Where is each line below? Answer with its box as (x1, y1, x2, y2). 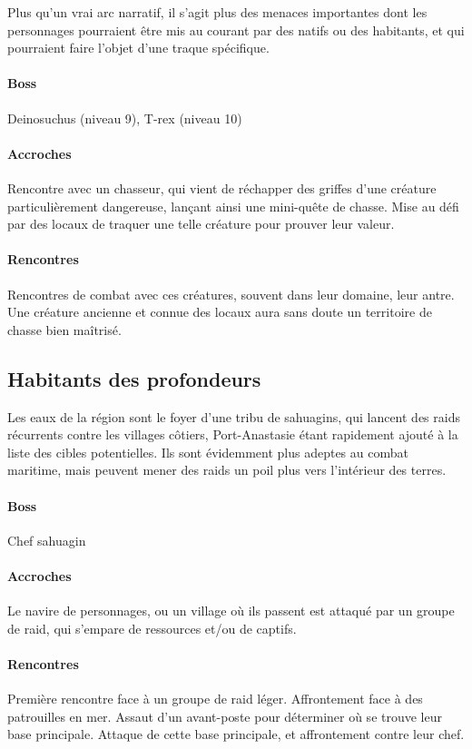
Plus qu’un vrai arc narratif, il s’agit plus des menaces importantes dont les (7, 3, 428, 21)
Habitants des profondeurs (7, 364, 261, 392)
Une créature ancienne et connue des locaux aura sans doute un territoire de (7, 302, 432, 321)
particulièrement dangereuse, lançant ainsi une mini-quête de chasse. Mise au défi (7, 196, 459, 215)
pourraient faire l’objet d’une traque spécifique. (7, 38, 270, 57)
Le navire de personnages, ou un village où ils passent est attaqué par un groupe (7, 601, 455, 620)
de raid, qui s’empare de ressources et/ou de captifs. (7, 618, 297, 637)
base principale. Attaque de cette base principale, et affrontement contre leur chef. (7, 724, 465, 744)
